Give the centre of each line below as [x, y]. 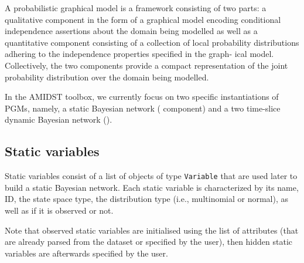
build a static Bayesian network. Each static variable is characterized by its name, [152, 187]
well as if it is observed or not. [59, 210]
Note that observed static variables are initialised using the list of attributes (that [152, 230]
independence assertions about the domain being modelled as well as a [131, 31]
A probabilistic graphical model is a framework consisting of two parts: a [136, 8]
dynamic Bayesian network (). [59, 119]
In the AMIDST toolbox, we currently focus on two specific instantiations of [142, 97]
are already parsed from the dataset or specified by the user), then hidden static [149, 242]
